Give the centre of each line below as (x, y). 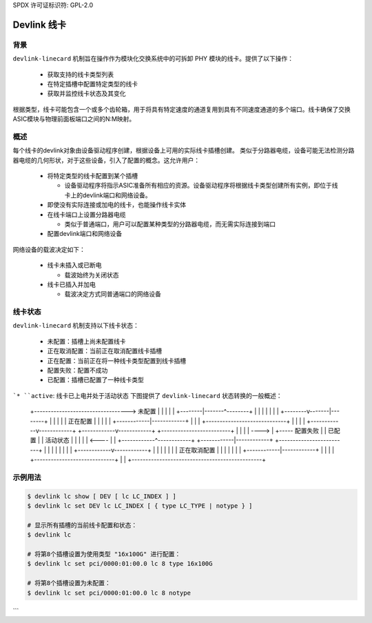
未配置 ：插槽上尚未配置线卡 (86, 341)
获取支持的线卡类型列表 (80, 74)
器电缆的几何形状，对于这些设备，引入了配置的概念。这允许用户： (106, 160)
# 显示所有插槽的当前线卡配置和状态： (82, 525)
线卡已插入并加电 (71, 284)
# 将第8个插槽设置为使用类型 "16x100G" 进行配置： (104, 554)
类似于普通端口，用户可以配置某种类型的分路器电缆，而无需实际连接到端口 (170, 224)
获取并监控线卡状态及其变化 (86, 94)
